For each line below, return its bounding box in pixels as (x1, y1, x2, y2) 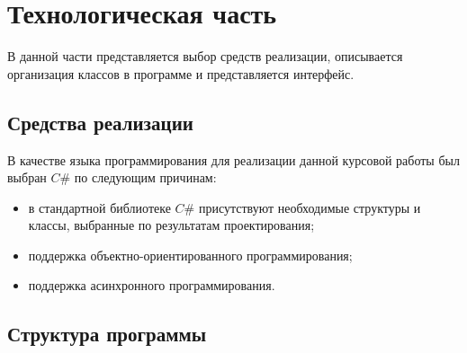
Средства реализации (7, 108, 193, 136)
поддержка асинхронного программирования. (28, 276, 275, 295)
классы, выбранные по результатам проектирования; (28, 216, 315, 234)
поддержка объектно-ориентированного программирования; (28, 245, 353, 264)
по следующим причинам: (74, 168, 217, 187)
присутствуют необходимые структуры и (198, 198, 421, 216)
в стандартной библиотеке (28, 198, 171, 216)
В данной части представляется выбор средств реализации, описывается (7, 47, 403, 66)
